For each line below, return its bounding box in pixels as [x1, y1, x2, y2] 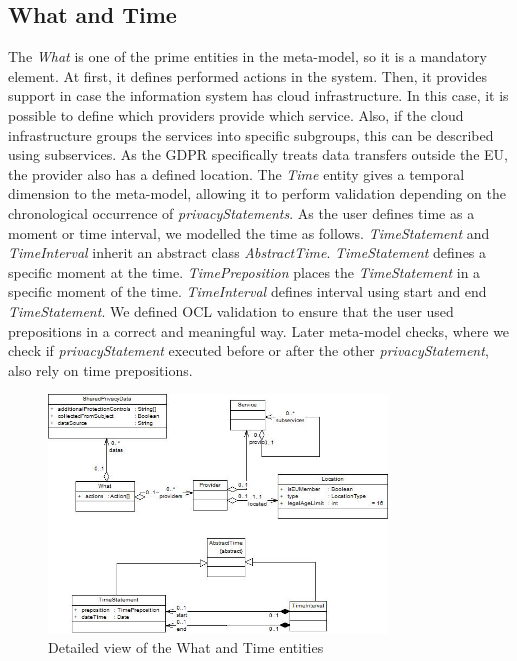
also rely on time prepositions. [8, 359, 193, 380]
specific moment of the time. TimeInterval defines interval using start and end [8, 281, 487, 302]
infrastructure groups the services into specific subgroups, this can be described [8, 124, 494, 145]
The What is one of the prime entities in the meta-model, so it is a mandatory [8, 46, 487, 67]
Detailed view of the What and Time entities [48, 637, 324, 658]
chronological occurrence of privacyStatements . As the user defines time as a [8, 202, 475, 223]
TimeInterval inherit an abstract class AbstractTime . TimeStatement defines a [8, 242, 487, 263]
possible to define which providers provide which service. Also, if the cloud [8, 104, 464, 125]
